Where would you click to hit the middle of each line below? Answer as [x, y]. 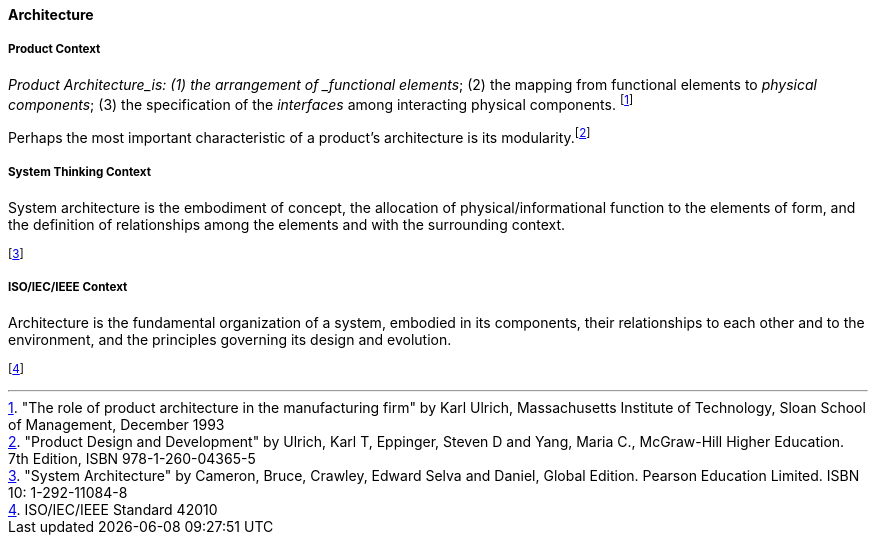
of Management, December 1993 [116, 424]
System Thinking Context [79, 172]
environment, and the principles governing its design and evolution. [230, 339]
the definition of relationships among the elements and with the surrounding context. [287, 224]
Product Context [54, 49]
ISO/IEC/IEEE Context [68, 287]
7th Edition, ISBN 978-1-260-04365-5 [132, 458]
